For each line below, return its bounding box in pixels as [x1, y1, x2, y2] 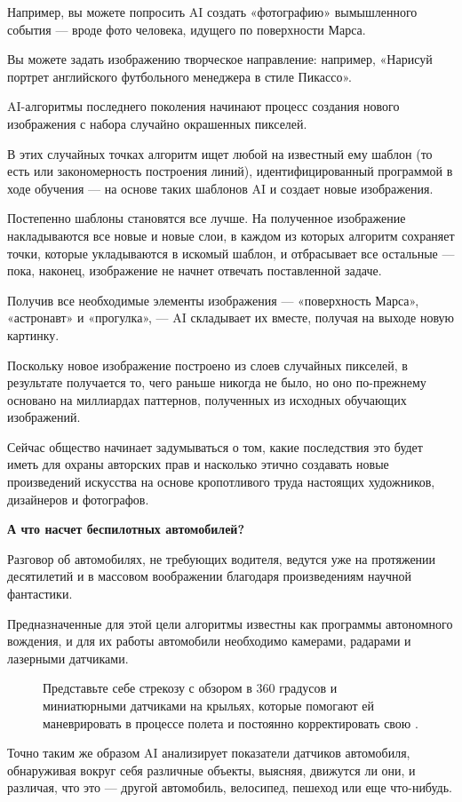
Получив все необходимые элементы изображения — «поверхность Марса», [7, 290, 419, 309]
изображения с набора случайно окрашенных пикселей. [7, 114, 307, 132]
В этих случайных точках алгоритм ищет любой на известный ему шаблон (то [7, 144, 433, 163]
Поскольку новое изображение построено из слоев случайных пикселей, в [7, 355, 408, 374]
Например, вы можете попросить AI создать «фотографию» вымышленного [7, 3, 418, 20]
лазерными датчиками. [7, 648, 129, 667]
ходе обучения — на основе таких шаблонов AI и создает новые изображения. [7, 179, 434, 197]
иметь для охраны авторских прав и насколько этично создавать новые [7, 455, 389, 473]
